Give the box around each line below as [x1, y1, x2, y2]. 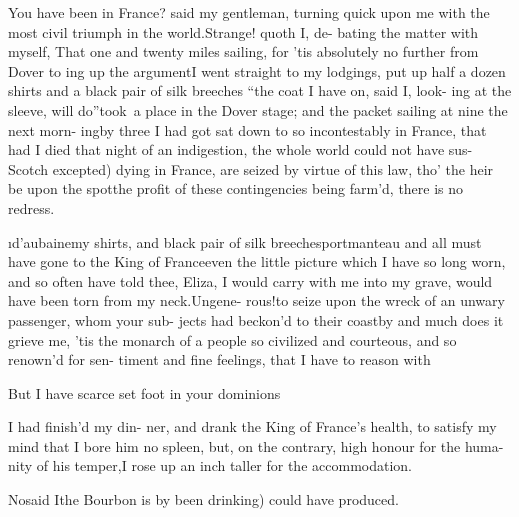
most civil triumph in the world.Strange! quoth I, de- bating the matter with [8, 21, 479, 42]
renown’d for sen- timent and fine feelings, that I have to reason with [8, 349, 431, 370]
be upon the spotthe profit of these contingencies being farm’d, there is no [8, 178, 464, 199]
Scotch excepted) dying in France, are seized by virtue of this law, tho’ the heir [8, 158, 494, 179]
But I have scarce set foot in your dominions [8, 382, 281, 403]
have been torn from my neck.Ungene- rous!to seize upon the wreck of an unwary [8, 290, 505, 311]
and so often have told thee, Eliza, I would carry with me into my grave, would [8, 270, 493, 291]
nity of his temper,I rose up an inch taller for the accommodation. [8, 455, 412, 476]
